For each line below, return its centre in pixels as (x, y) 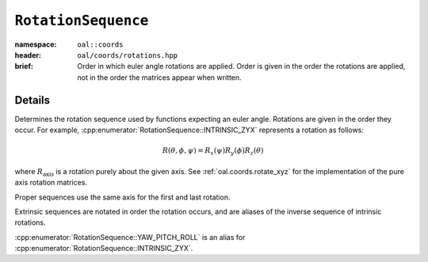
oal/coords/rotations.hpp (128, 55)
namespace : (36, 44)
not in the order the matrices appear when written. (159, 77)
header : (28, 55)
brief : (24, 66)
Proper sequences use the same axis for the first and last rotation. (122, 197)
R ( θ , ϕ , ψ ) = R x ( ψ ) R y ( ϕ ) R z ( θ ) (213, 152)
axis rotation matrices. (51, 183)
